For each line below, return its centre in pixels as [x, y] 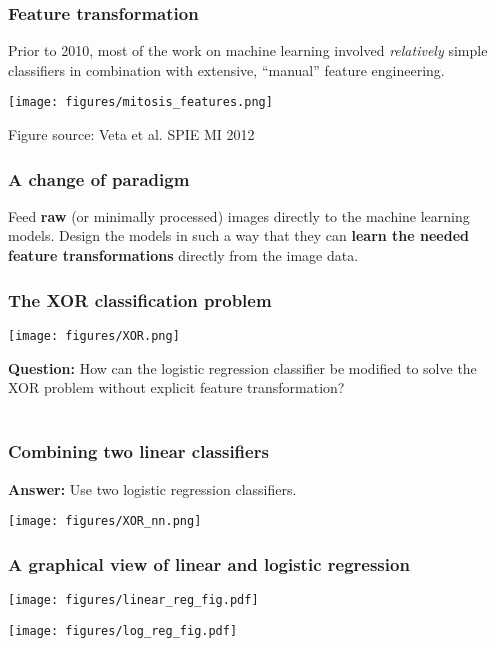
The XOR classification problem [140, 299]
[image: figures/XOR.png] [94, 335]
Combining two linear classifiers [138, 451]
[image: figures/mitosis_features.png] [140, 102]
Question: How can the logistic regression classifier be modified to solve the [242, 367]
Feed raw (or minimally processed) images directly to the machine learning [239, 215]
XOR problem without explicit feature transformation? [176, 387]
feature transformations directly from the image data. [183, 255]
